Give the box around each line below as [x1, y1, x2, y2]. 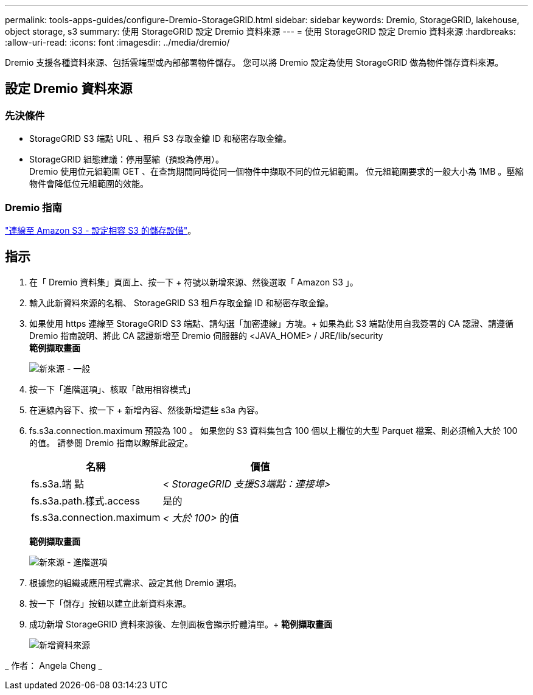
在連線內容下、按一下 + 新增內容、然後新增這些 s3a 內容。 [29, 404, 263, 415]
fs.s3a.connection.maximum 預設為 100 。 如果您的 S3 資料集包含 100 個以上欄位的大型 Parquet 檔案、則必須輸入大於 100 [29, 425, 518, 436]
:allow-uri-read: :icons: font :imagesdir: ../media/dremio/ [5, 37, 230, 47]
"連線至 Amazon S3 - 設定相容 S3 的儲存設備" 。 [5, 225, 197, 236]
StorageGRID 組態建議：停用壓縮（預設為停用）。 [29, 154, 224, 165]
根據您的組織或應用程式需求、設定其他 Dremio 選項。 [29, 577, 242, 588]
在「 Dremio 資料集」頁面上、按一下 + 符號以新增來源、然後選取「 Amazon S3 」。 [29, 276, 358, 287]
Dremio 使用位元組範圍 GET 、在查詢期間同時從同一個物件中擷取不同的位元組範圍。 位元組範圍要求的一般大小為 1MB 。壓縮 [29, 166, 524, 177]
